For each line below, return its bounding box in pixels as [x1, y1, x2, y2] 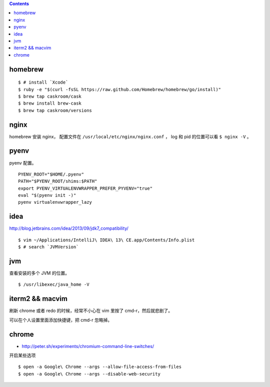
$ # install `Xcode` [18, 80, 68, 85]
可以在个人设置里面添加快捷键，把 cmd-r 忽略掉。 [9, 317, 112, 323]
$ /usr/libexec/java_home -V [18, 282, 89, 287]
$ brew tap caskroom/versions [18, 108, 92, 113]
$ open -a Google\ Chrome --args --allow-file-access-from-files [18, 364, 182, 370]
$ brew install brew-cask [18, 101, 82, 106]
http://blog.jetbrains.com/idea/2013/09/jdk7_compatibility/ [9, 225, 128, 231]
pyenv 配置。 [9, 160, 36, 166]
